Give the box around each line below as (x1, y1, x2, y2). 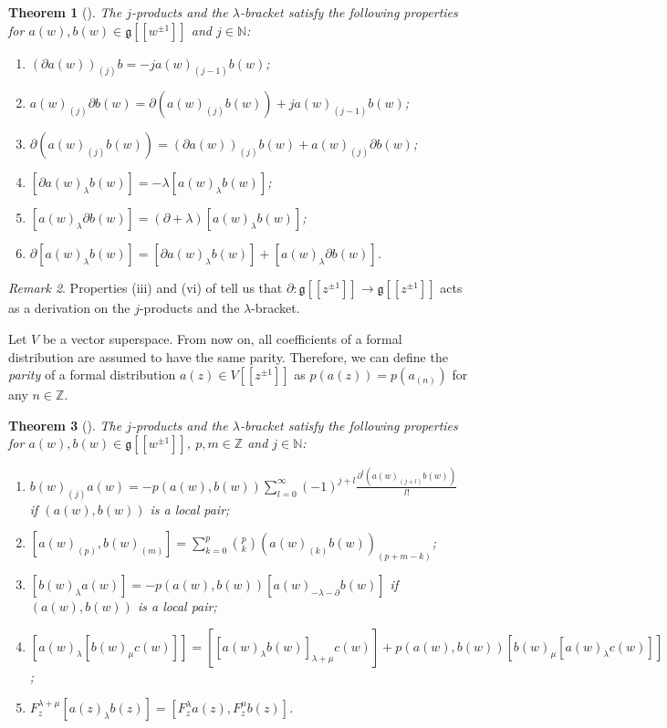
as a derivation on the (8, 298, 130, 317)
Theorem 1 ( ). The (8, 3, 122, 21)
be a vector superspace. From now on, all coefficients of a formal (42, 329, 402, 348)
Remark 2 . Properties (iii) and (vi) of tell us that (8, 278, 283, 297)
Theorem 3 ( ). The (8, 415, 122, 434)
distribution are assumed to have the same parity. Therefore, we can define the (8, 347, 448, 366)
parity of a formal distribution (8, 365, 176, 384)
